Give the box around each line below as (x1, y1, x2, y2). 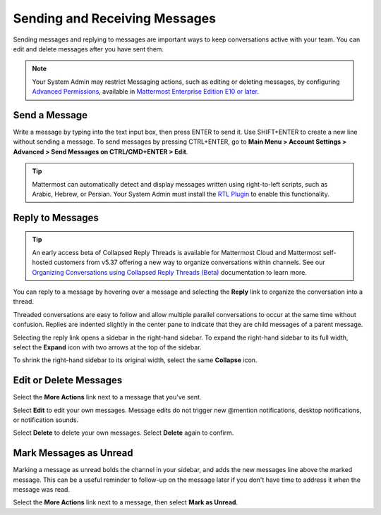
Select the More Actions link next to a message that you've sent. (13, 393, 202, 402)
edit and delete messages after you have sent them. (13, 44, 164, 53)
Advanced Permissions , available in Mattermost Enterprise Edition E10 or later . (32, 87, 260, 96)
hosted (32, 258, 53, 267)
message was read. (13, 485, 71, 494)
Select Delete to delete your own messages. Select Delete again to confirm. (13, 428, 234, 437)
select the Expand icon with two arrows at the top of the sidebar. (13, 342, 202, 352)
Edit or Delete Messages (13, 374, 123, 387)
